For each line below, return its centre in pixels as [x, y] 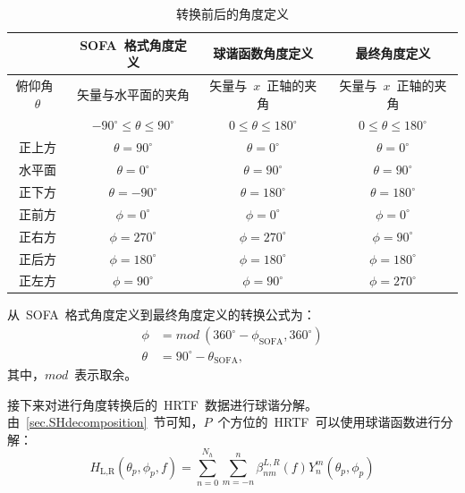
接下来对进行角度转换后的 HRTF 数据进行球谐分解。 [162, 404]
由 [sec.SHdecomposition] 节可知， [106, 422]
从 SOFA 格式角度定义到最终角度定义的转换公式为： [161, 314]
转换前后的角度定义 [232, 13]
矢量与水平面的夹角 [133, 93]
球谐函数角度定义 [263, 53]
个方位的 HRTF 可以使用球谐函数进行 [329, 422]
